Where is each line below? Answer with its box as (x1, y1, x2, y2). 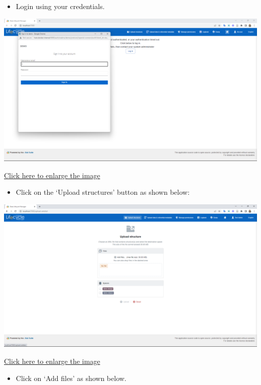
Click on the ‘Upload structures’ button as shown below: (16, 187, 190, 197)
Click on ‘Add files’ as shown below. (16, 372, 126, 383)
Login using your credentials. (16, 1, 105, 11)
